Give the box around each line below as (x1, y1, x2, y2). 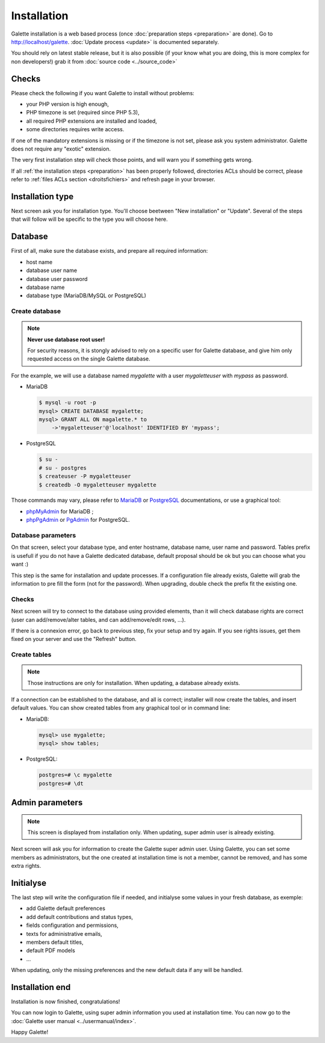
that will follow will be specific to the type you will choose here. (11, 215, 168, 223)
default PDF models (26, 947, 75, 954)
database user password (26, 275, 88, 282)
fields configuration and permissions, (26, 921, 119, 929)
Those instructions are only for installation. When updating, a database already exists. (27, 679, 240, 686)
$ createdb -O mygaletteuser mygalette (39, 481, 156, 488)
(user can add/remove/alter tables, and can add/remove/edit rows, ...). (11, 616, 186, 623)
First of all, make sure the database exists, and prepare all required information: (11, 247, 208, 255)
